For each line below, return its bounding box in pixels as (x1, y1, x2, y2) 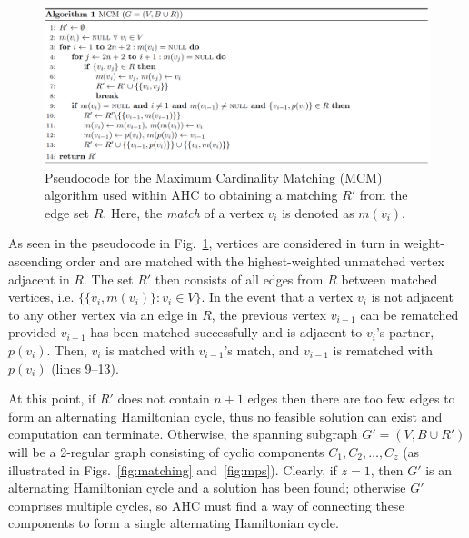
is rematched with (333, 341, 433, 360)
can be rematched (360, 304, 459, 324)
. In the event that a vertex (201, 287, 354, 306)
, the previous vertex (211, 304, 326, 324)
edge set (45, 203, 90, 222)
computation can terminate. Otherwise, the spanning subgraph (8, 424, 358, 443)
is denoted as (282, 203, 354, 222)
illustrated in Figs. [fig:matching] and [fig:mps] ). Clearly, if (8, 460, 337, 479)
